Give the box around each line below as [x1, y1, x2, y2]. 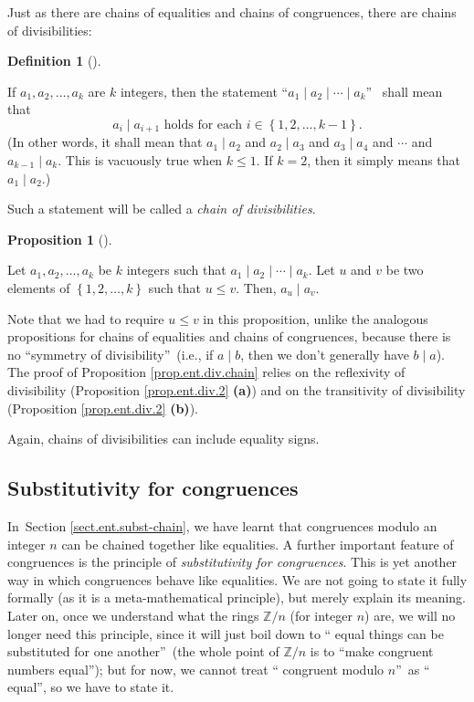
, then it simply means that [307, 151, 461, 170]
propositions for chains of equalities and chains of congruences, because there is [7, 327, 451, 346]
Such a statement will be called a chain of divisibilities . [7, 199, 316, 218]
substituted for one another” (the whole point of [7, 642, 279, 661]
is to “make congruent [310, 642, 434, 661]
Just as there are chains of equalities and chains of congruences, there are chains [7, 3, 457, 21]
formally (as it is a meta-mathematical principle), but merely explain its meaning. [7, 588, 467, 607]
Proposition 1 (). [7, 229, 112, 248]
